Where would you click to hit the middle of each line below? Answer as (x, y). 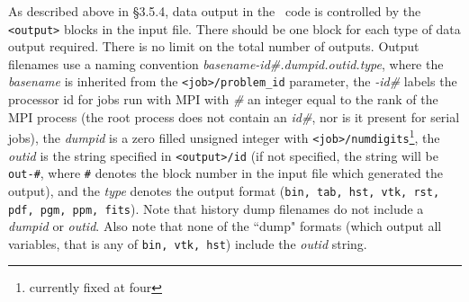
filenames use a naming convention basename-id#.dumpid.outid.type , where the (226, 63)
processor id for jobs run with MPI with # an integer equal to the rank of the (223, 99)
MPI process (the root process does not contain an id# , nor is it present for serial (234, 116)
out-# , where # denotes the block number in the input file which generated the (225, 173)
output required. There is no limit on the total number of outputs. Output (214, 46)
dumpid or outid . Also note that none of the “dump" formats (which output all (225, 226)
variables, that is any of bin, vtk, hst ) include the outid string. (188, 243)
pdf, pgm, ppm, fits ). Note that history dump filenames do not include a (216, 208)
